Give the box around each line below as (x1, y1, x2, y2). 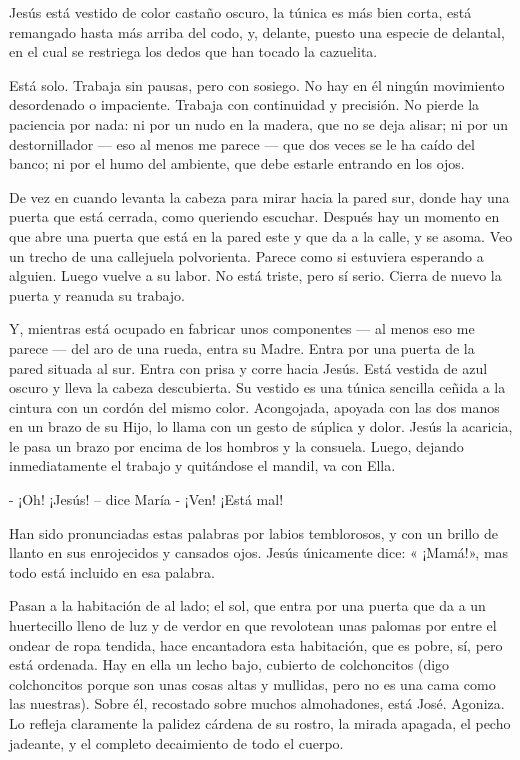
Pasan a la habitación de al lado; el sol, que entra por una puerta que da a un (9, 595, 486, 616)
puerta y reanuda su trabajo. (9, 284, 186, 305)
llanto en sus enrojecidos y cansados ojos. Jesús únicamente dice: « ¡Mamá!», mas (9, 542, 509, 563)
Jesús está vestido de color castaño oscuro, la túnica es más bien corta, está (9, 2, 472, 22)
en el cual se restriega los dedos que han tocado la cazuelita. (9, 41, 378, 62)
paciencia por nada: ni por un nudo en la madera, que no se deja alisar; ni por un (9, 113, 508, 134)
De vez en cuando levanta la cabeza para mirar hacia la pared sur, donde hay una (9, 186, 510, 207)
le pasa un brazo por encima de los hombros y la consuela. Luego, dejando (9, 435, 464, 456)
